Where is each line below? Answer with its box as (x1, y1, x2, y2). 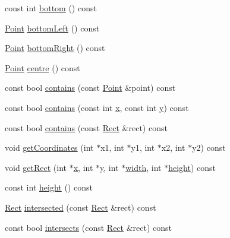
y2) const (192, 141, 226, 154)
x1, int (100, 141, 124, 154)
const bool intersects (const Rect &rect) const (5, 221, 172, 233)
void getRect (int (5, 161, 67, 173)
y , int (100, 161, 119, 173)
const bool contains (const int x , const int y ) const (5, 101, 189, 113)
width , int (125, 161, 162, 173)
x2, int (161, 141, 185, 154)
